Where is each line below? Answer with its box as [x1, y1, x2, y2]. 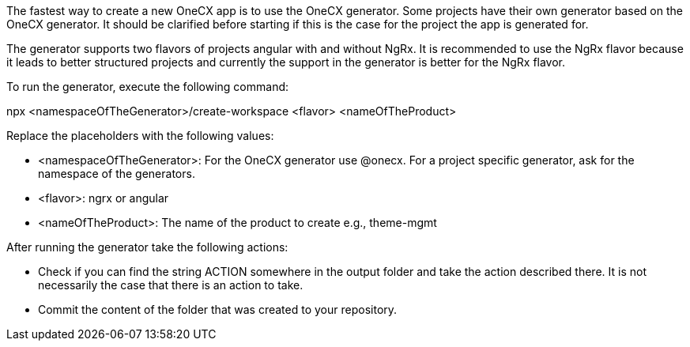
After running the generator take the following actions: [6, 240, 288, 254]
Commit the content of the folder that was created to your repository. [38, 303, 398, 316]
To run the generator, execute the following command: [6, 80, 289, 93]
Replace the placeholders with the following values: [6, 129, 274, 142]
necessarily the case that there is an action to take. [38, 278, 304, 292]
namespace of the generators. [38, 167, 195, 180]
